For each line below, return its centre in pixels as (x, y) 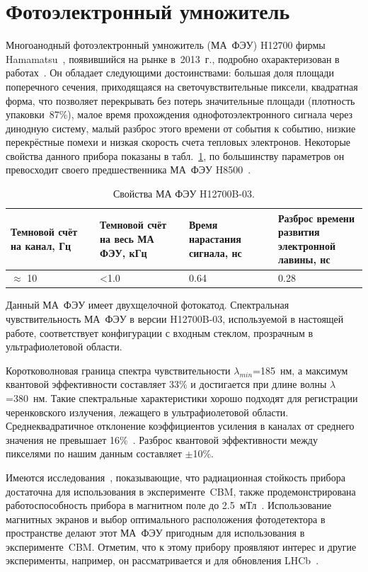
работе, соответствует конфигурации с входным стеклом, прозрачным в (160, 332)
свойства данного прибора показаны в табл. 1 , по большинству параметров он (175, 155)
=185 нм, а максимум (300, 370)
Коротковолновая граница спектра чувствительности (118, 370)
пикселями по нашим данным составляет (94, 453)
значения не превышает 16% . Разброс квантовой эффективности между (162, 439)
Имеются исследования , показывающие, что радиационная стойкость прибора (176, 477)
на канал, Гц (41, 245)
